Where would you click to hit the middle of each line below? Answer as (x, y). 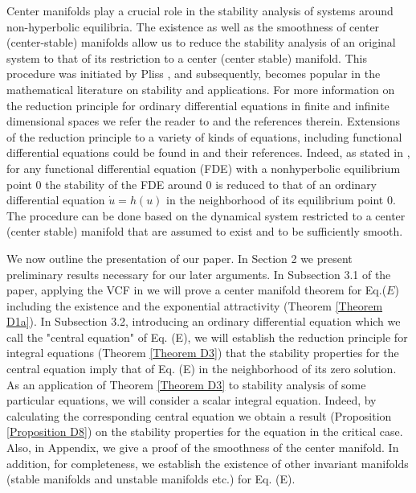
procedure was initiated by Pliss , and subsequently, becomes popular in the (194, 74)
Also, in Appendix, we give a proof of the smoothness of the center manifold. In (203, 448)
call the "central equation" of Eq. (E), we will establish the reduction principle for (207, 337)
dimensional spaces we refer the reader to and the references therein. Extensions (204, 121)
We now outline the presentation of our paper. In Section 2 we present (179, 258)
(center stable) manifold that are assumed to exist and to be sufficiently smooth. (205, 231)
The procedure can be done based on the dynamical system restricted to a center (206, 215)
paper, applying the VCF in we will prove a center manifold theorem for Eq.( (197, 290)
